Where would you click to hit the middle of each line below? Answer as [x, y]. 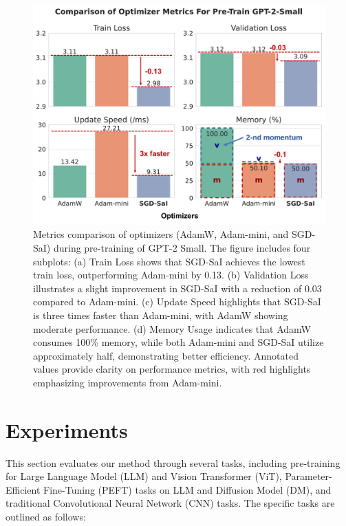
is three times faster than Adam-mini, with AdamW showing [161, 315]
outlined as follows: [46, 517]
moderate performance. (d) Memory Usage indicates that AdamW [172, 328]
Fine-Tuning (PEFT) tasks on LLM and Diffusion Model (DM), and [187, 489]
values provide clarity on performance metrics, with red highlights [172, 369]
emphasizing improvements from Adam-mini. [128, 382]
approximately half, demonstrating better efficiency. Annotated [166, 355]
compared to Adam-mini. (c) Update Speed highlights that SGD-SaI [177, 302]
